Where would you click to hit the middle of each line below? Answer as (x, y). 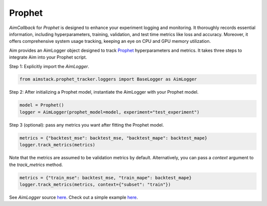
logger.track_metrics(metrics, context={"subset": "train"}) (95, 184)
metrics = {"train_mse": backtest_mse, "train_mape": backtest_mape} (106, 178)
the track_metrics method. (36, 165)
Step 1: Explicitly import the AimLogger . (49, 66)
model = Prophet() (42, 105)
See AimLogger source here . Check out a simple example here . (73, 197)
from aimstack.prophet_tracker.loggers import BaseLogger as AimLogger (108, 79)
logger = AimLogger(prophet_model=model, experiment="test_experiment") (110, 112)
